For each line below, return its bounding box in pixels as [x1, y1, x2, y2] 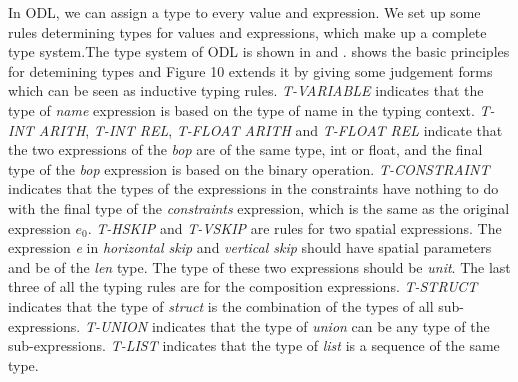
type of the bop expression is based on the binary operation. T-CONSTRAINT [8, 158, 490, 179]
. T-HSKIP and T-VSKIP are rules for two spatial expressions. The [87, 217, 502, 238]
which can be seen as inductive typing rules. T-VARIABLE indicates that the [8, 80, 484, 101]
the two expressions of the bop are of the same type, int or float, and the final [8, 139, 483, 160]
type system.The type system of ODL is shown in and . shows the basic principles [8, 41, 510, 62]
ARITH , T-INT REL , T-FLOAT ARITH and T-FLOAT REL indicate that [38, 119, 503, 140]
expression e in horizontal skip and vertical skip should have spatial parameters [8, 237, 492, 258]
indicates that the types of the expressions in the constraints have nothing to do [8, 178, 499, 199]
